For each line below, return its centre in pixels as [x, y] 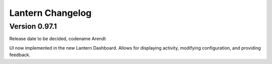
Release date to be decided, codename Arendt [57, 39]
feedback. [20, 55]
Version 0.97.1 [33, 26]
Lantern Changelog [50, 13]
